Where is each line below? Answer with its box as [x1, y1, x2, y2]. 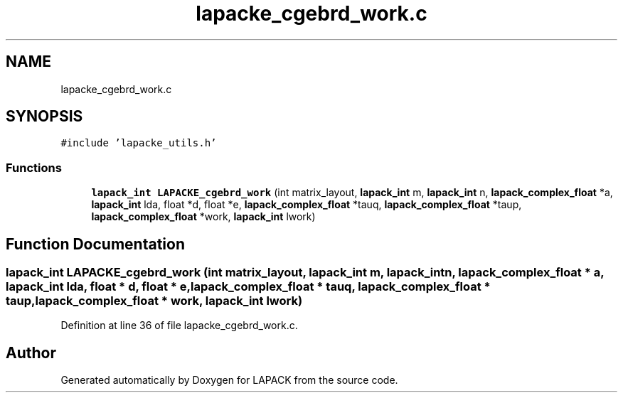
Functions [6, 160, 62, 175]
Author [6, 343, 56, 362]
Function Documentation [6, 235, 185, 253]
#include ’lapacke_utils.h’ [60, 137, 217, 149]
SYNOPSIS [6, 107, 83, 126]
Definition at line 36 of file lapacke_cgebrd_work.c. [60, 319, 298, 332]
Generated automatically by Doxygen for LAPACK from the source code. [60, 374, 398, 387]
